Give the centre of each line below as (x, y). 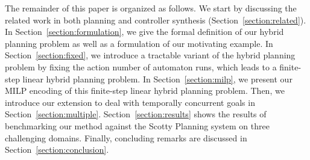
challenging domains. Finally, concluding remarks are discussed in (126, 137)
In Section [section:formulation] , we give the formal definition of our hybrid (144, 32)
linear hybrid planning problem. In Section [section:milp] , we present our (157, 78)
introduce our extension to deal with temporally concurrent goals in (130, 102)
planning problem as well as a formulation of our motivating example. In (139, 43)
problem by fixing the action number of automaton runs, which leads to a (141, 66)
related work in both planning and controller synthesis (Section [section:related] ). (156, 20)
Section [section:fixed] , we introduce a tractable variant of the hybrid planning (150, 55)
